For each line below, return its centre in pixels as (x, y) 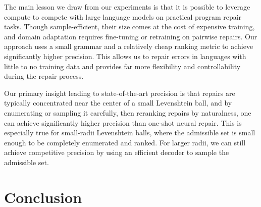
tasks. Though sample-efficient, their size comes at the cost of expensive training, (129, 27)
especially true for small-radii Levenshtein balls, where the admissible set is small (130, 133)
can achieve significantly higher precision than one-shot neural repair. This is (123, 122)
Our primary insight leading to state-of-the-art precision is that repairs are (120, 93)
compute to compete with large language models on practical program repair (123, 16)
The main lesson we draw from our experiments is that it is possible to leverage (127, 7)
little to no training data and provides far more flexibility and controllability (122, 66)
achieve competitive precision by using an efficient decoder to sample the (117, 152)
